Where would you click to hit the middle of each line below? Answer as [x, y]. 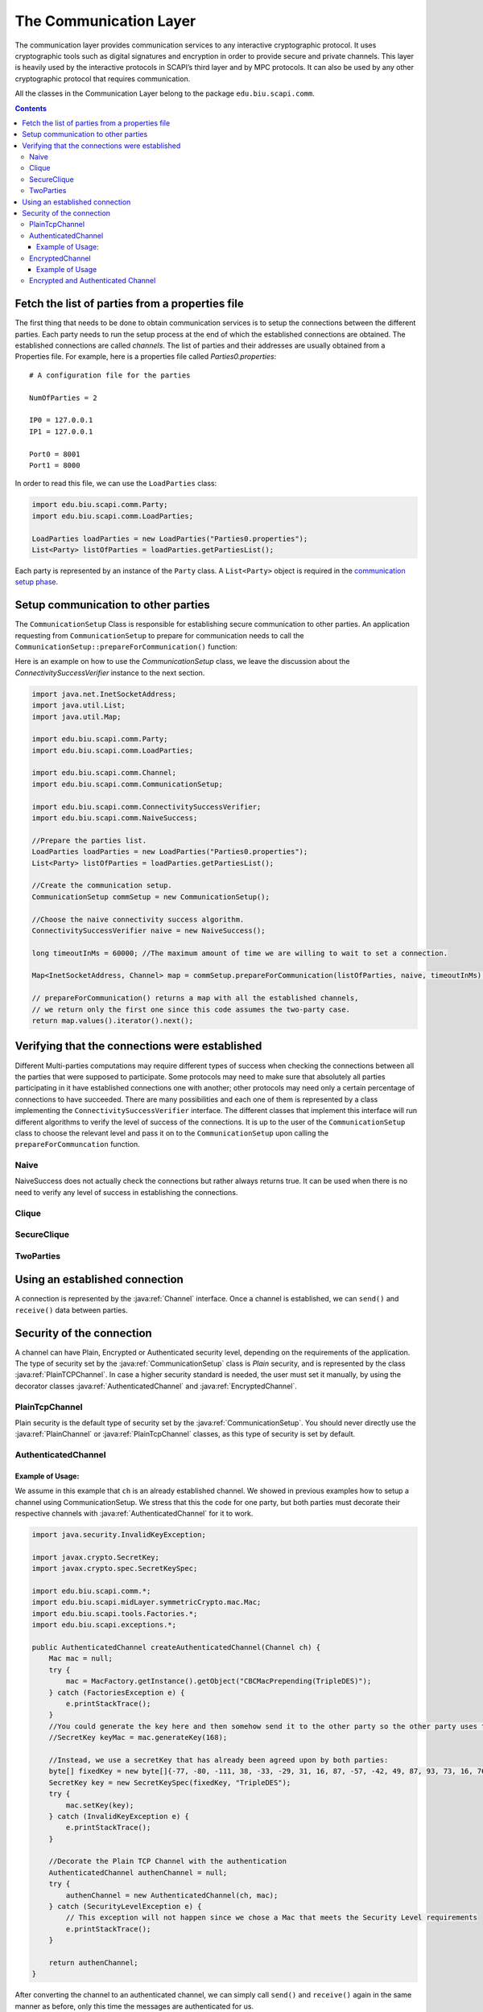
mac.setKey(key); [100, 1805]
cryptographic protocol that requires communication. [103, 78]
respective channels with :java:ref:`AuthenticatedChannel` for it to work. [134, 1514]
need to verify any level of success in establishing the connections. [126, 1192]
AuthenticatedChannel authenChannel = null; [138, 1872]
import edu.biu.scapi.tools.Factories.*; [115, 1613]
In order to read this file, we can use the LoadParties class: [116, 484]
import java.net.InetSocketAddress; [104, 694]
